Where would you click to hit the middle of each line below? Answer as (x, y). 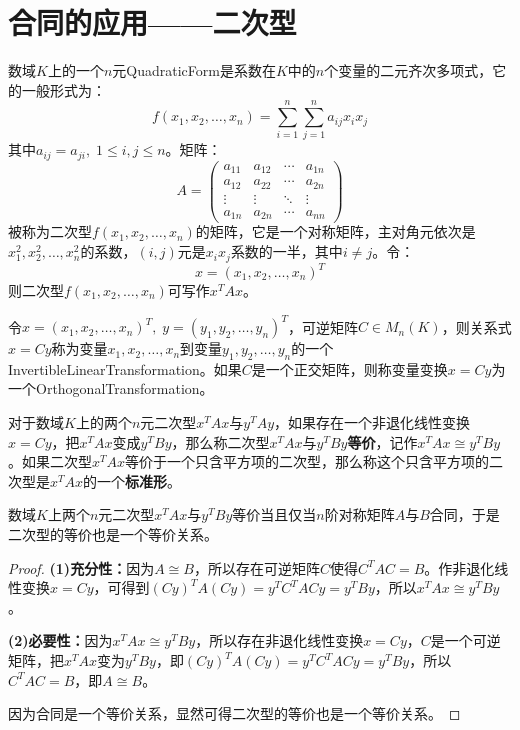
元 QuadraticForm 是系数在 (194, 70)
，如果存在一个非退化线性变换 (372, 422)
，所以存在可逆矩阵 (256, 567)
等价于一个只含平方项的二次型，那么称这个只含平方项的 (307, 461)
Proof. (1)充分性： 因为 (81, 567)
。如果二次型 (50, 461)
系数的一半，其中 (286, 251)
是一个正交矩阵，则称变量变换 (349, 368)
